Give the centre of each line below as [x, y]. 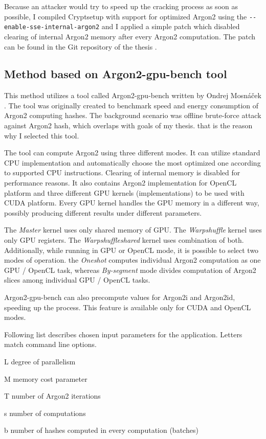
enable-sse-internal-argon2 [52, 27]
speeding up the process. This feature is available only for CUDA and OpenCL [128, 307]
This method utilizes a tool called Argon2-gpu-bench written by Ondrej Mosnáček [133, 95]
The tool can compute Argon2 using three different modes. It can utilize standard [132, 153]
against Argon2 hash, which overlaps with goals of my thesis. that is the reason [128, 125]
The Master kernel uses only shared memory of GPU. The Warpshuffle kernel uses [133, 230]
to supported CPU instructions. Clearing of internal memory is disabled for [122, 172]
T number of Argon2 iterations [52, 396]
